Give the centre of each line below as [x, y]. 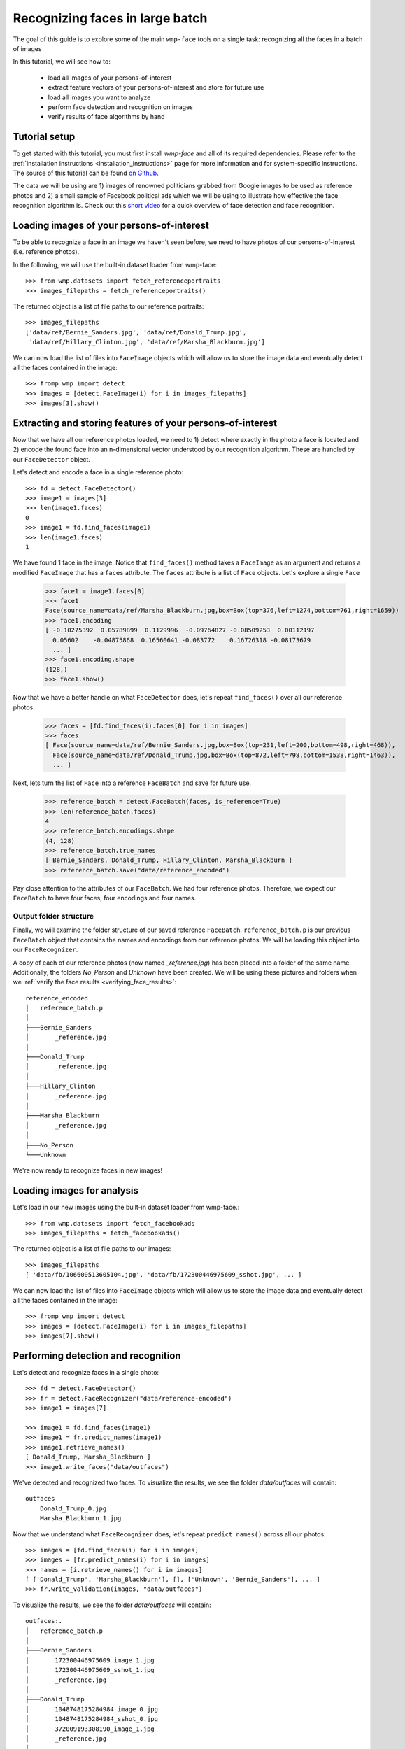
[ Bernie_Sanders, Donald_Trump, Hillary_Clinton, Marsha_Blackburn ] [169, 860]
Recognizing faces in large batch [110, 18]
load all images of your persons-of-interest [110, 78]
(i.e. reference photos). [46, 252]
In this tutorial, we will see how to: [62, 62]
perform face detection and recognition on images [121, 107]
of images [27, 48]
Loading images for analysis [76, 1190]
